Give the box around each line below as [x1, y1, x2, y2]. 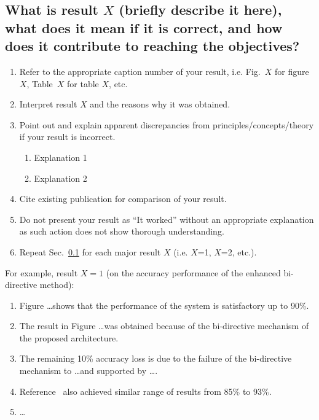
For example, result [5, 266, 78, 279]
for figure [275, 64, 309, 77]
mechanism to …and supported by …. [19, 364, 158, 377]
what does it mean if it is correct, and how [5, 18, 283, 37]
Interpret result [19, 98, 77, 111]
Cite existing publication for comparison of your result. [19, 192, 227, 205]
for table [67, 77, 99, 90]
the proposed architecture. [19, 331, 119, 344]
